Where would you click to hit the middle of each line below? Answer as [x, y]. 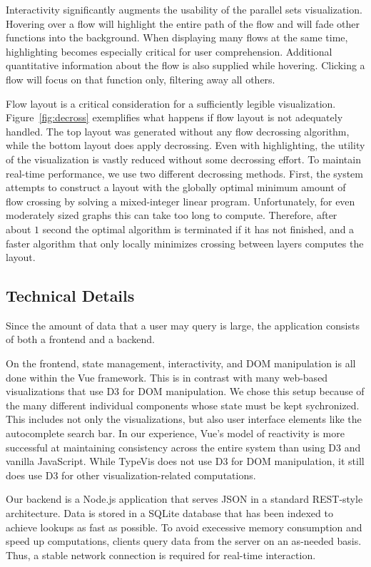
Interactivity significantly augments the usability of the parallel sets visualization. [184, 9]
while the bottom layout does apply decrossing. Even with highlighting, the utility [185, 145]
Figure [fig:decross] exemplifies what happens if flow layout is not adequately [174, 117]
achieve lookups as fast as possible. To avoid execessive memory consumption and [184, 527]
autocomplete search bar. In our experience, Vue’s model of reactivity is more [175, 433]
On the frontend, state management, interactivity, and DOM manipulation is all [181, 363]
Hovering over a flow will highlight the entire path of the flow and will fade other [183, 23]
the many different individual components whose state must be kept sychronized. [183, 405]
